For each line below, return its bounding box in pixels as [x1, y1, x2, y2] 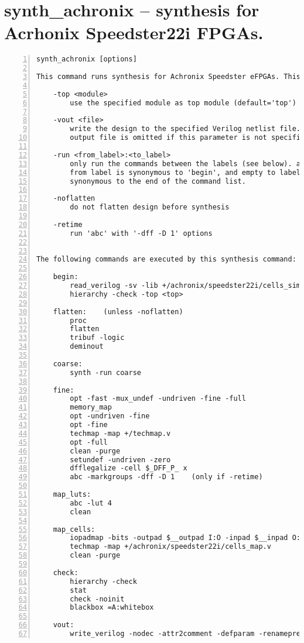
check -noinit [70, 594, 125, 603]
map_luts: [53, 490, 91, 499]
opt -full [70, 438, 108, 446]
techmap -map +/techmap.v [70, 429, 171, 438]
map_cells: [53, 525, 95, 534]
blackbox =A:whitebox [70, 603, 154, 612]
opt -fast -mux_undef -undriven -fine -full [70, 394, 246, 403]
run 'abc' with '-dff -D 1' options [70, 229, 213, 238]
